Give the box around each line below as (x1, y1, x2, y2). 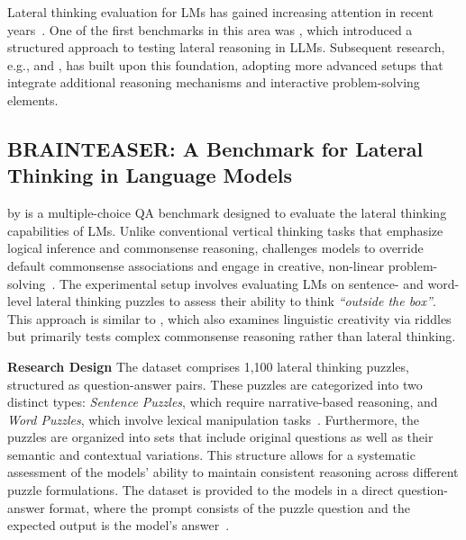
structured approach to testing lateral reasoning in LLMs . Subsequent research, (7, 38, 445, 57)
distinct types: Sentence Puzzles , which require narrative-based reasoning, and (7, 392, 438, 411)
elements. (7, 90, 59, 109)
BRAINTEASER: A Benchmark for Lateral (7, 134, 424, 162)
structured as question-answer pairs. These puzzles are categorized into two (7, 374, 423, 393)
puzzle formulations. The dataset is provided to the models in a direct (7, 481, 394, 499)
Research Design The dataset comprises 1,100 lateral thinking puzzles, (7, 356, 409, 375)
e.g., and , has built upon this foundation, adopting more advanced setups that (7, 55, 443, 74)
